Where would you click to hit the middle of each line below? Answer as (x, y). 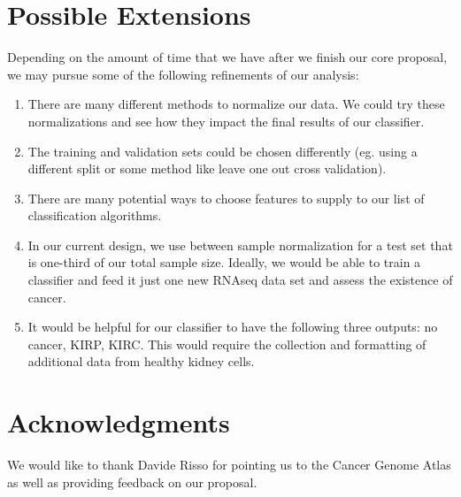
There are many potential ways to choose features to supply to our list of (226, 198)
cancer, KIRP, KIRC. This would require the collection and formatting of (227, 344)
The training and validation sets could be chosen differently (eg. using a (223, 151)
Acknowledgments (119, 422)
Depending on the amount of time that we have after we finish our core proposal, (227, 57)
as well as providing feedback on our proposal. (132, 482)
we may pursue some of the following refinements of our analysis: (183, 74)
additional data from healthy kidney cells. (141, 361)
